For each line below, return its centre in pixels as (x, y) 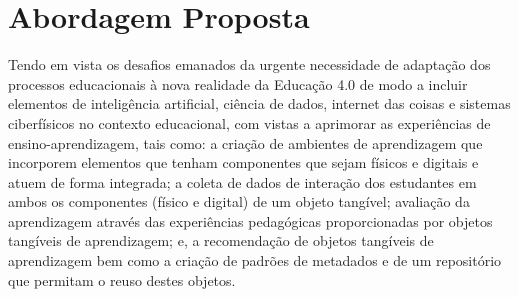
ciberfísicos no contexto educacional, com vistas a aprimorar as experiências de (249, 122)
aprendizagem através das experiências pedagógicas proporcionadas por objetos (250, 220)
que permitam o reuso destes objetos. (122, 279)
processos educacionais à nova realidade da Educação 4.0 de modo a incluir (238, 83)
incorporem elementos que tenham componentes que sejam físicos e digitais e (243, 162)
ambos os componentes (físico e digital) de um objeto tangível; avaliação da (239, 201)
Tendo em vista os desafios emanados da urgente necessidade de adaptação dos (249, 64)
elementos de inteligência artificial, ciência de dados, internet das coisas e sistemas (259, 103)
